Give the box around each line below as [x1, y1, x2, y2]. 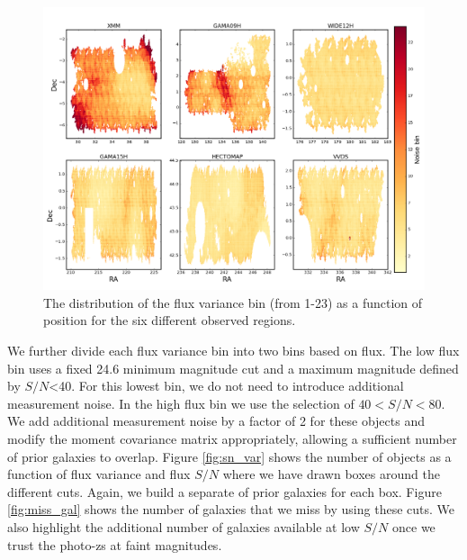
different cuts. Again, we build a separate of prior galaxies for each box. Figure [7, 482, 442, 501]
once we [392, 517, 436, 536]
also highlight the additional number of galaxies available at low [7, 517, 360, 536]
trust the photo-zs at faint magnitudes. [7, 535, 222, 554]
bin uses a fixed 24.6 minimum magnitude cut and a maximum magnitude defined [7, 358, 459, 377]
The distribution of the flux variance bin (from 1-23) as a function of [43, 293, 423, 312]
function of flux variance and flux [7, 465, 191, 483]
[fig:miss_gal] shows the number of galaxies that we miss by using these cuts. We [7, 500, 454, 519]
